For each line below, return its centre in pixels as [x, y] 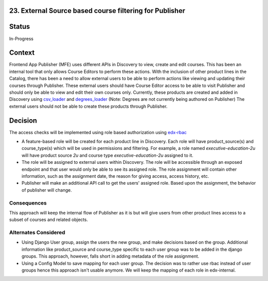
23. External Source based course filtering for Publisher [97, 11]
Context [22, 53]
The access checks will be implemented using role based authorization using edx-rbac [98, 132]
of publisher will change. [47, 190]
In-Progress [21, 38]
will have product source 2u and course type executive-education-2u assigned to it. [107, 155]
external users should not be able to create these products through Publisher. [88, 106]
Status [20, 27]
